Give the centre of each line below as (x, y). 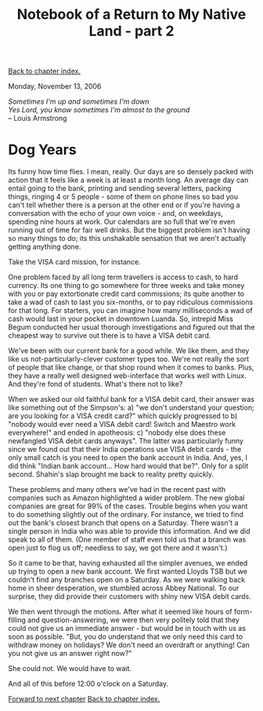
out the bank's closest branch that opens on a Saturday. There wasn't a (123, 523)
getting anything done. (45, 247)
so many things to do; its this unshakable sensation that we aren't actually (127, 239)
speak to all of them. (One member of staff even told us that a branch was (127, 540)
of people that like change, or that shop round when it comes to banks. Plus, (131, 367)
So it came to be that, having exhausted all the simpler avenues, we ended (128, 563)
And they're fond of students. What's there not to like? (95, 384)
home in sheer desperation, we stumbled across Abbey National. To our (124, 588)
